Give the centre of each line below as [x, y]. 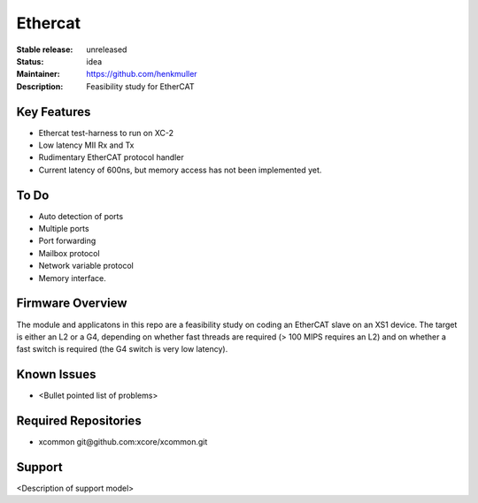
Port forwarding [67, 241]
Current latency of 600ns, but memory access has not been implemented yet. [180, 170]
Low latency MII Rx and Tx [86, 145]
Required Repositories [79, 421]
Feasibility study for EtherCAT [140, 86]
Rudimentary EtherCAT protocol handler [112, 157]
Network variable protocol [86, 266]
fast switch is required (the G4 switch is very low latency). [122, 349]
